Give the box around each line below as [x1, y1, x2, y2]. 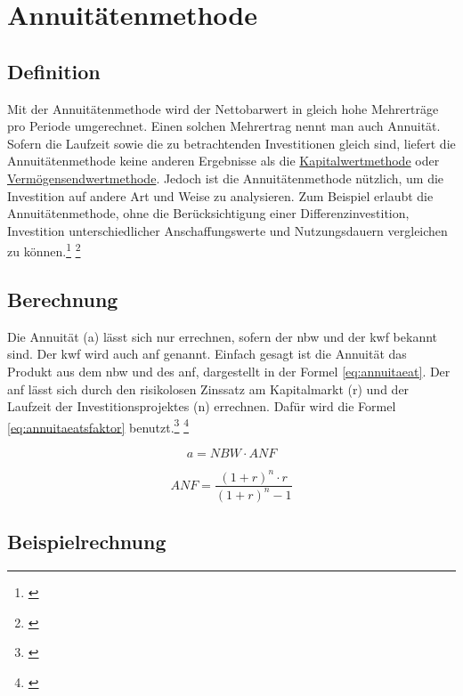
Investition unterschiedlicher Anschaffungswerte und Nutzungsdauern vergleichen [7, 221, 448, 239]
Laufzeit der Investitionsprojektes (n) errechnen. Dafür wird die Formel [7, 397, 396, 416]
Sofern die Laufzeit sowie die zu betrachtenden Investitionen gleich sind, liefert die [7, 134, 456, 152]
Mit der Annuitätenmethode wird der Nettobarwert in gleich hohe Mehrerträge [7, 99, 439, 117]
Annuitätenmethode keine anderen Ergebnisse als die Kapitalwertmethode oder [7, 151, 440, 170]
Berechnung [7, 285, 118, 312]
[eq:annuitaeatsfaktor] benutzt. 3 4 [7, 415, 189, 436]
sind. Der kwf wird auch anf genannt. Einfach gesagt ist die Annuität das [7, 344, 407, 363]
